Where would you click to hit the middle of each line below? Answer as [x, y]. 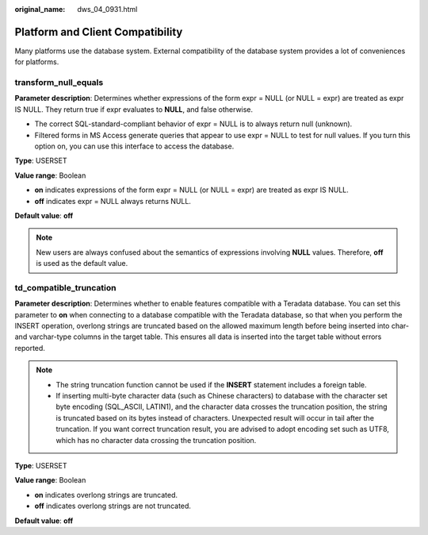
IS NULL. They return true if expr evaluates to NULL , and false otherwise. [134, 109]
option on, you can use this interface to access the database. [134, 146]
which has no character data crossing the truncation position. [156, 440]
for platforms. [37, 62]
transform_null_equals [59, 83]
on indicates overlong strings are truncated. [106, 495]
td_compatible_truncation [65, 287]
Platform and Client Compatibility [99, 32]
